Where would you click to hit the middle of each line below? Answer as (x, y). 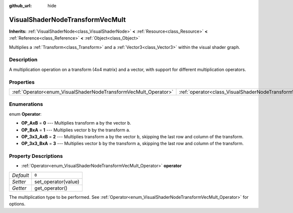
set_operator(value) (57, 182)
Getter (19, 188)
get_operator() (51, 188)
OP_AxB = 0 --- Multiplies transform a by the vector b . (76, 123)
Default (21, 175)
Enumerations (26, 104)
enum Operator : (25, 114)
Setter (19, 182)
